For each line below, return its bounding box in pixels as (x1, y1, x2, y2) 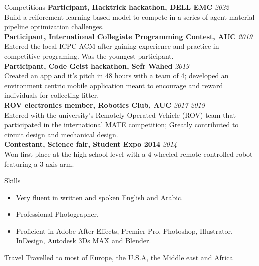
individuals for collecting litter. (4, 90, 99, 100)
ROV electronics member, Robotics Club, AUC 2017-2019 (4, 99, 205, 110)
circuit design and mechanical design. (4, 129, 118, 139)
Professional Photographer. (16, 209, 99, 219)
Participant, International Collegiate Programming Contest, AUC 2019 (4, 31, 253, 41)
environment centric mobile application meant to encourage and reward (4, 80, 223, 90)
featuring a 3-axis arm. (4, 158, 74, 169)
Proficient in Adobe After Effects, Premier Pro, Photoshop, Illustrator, (16, 225, 233, 236)
